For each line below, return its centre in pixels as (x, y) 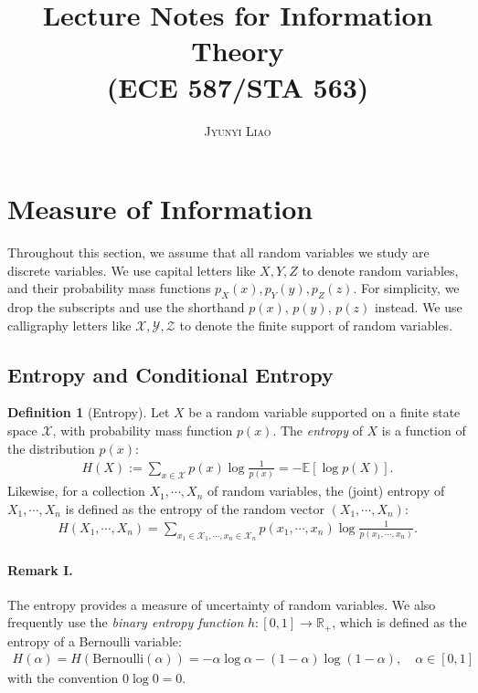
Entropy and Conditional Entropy (170, 374)
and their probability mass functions (109, 288)
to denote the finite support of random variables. (316, 325)
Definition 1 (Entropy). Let (89, 412)
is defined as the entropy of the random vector (195, 508)
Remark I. (40, 569)
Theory (238, 51)
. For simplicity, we (406, 288)
